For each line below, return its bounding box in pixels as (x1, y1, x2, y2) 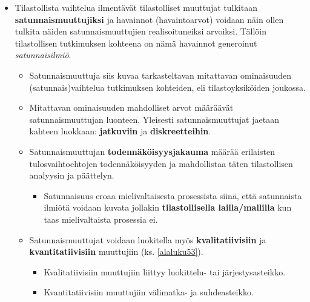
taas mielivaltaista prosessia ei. (44, 212, 158, 225)
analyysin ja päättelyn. (29, 169, 114, 182)
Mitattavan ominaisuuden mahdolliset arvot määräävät (29, 101, 234, 114)
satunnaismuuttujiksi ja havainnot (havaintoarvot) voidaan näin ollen (15, 13, 284, 25)
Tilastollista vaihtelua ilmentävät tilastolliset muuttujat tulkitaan (15, 1, 257, 13)
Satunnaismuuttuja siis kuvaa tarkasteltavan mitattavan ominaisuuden (29, 68, 292, 81)
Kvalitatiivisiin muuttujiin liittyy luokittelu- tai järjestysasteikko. (44, 265, 286, 278)
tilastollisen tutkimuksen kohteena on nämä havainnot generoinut (15, 36, 257, 49)
